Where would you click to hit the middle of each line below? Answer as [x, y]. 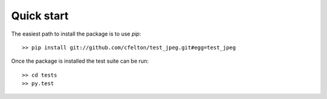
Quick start [40, 16]
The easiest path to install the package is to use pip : [76, 34]
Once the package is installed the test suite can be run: [80, 61]
